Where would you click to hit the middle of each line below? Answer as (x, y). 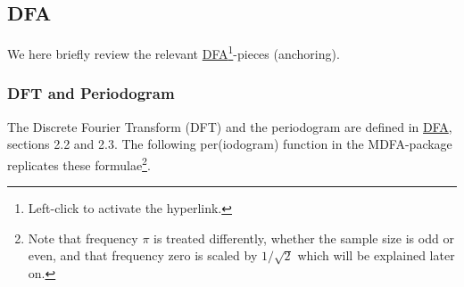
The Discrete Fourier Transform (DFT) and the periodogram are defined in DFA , (230, 126)
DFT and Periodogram (91, 93)
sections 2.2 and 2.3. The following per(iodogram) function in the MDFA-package (230, 144)
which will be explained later (376, 255)
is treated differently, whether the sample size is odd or (304, 238)
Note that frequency (83, 238)
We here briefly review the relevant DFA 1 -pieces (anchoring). (174, 52)
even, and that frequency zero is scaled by (143, 255)
